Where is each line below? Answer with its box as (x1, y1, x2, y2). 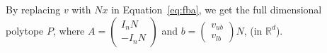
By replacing (6, 2, 61, 16)
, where (52, 23, 85, 37)
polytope (6, 23, 44, 37)
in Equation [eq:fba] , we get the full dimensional (111, 2, 322, 16)
